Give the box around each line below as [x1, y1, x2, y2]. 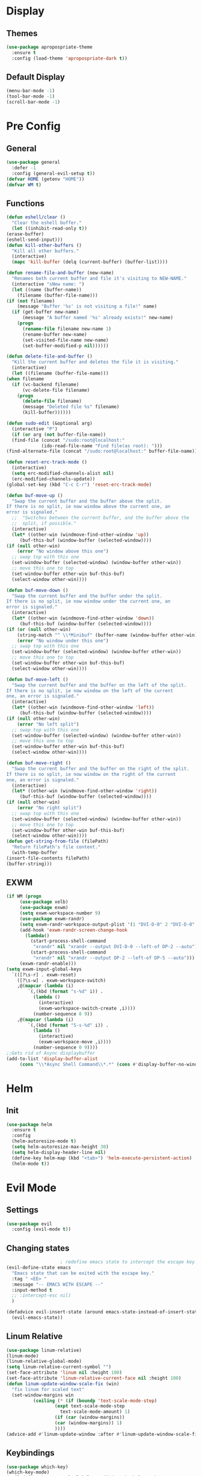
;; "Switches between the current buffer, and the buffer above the [11, 515, 189, 521]
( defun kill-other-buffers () [6, 242, 82, 248]
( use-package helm [6, 1121, 52, 1127]
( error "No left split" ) [17, 721, 79, 727]
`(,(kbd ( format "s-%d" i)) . [28, 988, 103, 994]
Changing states [6, 1243, 70, 1253]
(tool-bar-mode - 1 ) [6, 93, 55, 100]
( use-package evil [6, 1221, 52, 1227]
